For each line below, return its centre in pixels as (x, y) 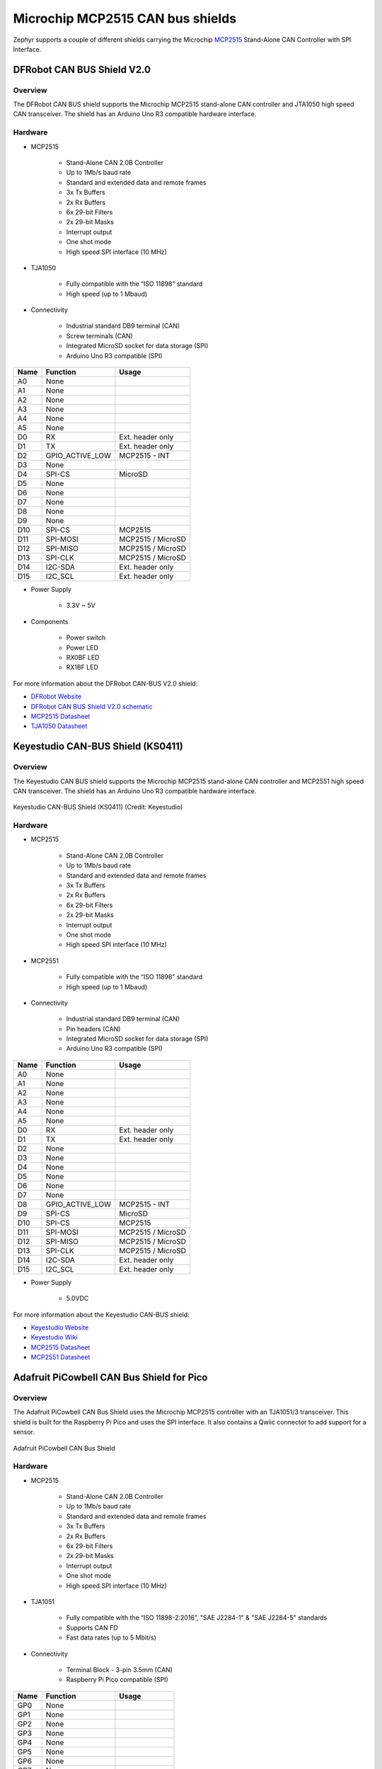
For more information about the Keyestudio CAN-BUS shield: (102, 1314)
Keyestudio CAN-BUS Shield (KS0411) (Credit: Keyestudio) (98, 807)
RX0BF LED (83, 657)
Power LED (82, 647)
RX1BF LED (82, 667)
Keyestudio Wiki (54, 1337)
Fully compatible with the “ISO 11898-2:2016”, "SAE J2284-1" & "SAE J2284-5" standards (197, 1618)
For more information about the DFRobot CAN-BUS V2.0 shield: (105, 684)
